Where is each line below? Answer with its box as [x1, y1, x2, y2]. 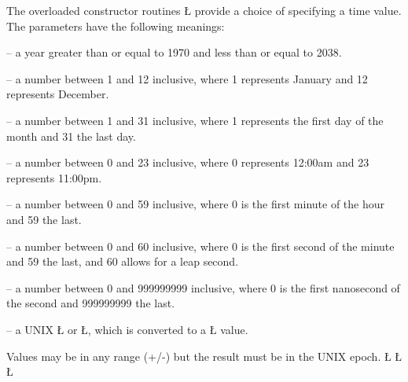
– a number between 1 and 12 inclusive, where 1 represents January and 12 [6, 70, 368, 86]
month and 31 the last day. [6, 127, 136, 144]
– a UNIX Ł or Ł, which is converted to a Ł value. [6, 321, 248, 337]
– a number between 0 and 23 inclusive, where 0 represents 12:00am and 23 [6, 154, 369, 171]
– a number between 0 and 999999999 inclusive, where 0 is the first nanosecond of [6, 279, 400, 296]
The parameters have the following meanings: [6, 17, 225, 34]
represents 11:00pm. [6, 169, 102, 185]
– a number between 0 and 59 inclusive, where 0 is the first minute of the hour [6, 196, 385, 212]
